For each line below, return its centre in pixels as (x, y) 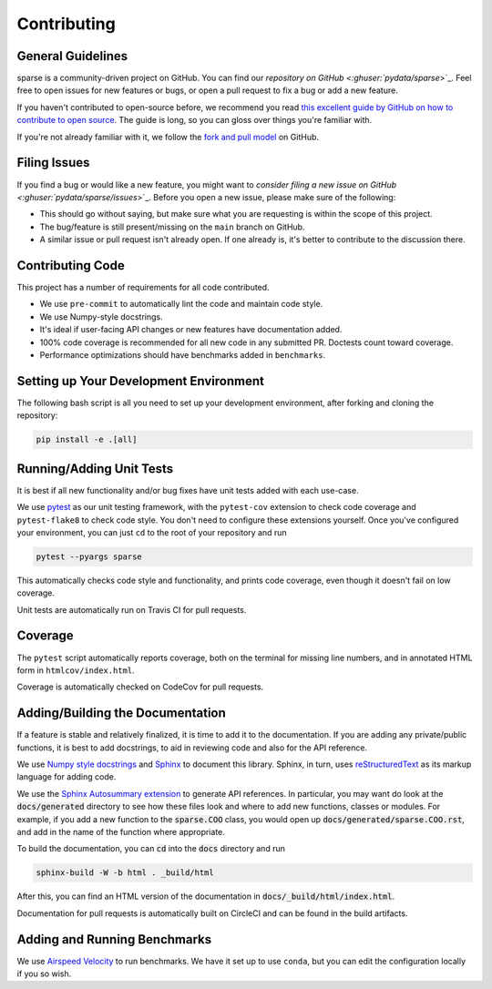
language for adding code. (67, 777)
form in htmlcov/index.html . (76, 670)
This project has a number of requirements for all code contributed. (143, 287)
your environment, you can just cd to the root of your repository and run (152, 532)
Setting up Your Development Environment (140, 381)
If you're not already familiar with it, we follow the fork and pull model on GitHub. (168, 137)
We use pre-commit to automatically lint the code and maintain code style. (181, 304)
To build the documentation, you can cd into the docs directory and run (151, 849)
